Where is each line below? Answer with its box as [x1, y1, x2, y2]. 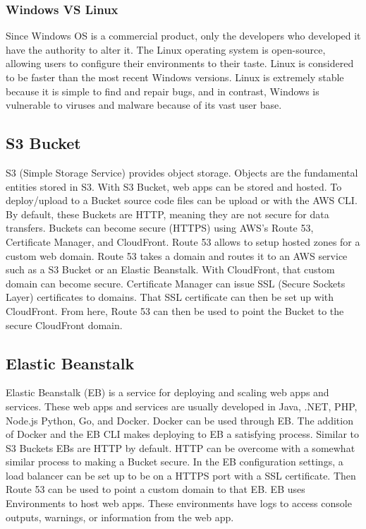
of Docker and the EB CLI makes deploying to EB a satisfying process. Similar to [6, 427, 359, 441]
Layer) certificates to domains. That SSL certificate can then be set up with [6, 290, 334, 304]
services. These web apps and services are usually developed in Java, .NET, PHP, [6, 398, 358, 413]
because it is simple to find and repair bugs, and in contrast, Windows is [6, 83, 319, 98]
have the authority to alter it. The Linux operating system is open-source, [6, 42, 326, 57]
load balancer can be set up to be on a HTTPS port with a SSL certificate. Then [6, 468, 356, 482]
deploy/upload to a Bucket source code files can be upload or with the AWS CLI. [6, 193, 358, 208]
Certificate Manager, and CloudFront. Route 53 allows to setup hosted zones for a [6, 234, 360, 249]
